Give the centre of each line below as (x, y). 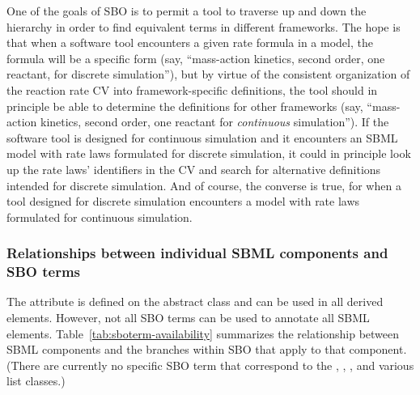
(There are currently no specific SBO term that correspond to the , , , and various (210, 365)
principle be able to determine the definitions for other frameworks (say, (185, 106)
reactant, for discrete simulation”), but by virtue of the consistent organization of (208, 74)
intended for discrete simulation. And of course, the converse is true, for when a (204, 185)
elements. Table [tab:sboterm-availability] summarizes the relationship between (203, 333)
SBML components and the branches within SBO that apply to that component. (207, 349)
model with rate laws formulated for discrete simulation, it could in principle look (209, 153)
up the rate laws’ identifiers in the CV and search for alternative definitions (194, 169)
